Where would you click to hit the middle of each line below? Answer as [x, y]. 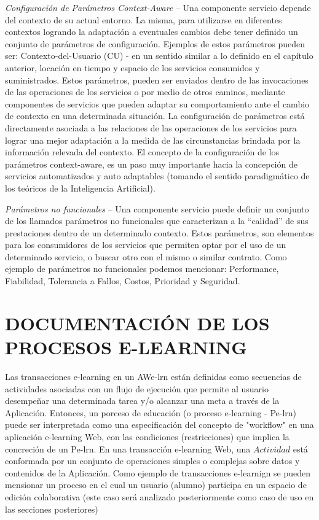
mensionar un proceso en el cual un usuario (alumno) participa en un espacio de [156, 485]
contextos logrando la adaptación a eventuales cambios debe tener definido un [152, 32]
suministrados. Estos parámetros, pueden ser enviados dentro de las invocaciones [157, 80]
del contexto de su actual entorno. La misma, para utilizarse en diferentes [144, 19]
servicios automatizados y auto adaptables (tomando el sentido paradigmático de [157, 176]
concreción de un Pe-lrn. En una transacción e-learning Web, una [128, 448]
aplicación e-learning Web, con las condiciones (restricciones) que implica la [147, 436]
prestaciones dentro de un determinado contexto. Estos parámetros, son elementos [159, 232]
